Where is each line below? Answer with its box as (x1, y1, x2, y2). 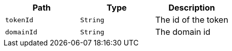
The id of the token (155, 15, 228, 25)
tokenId (5, 16, 33, 24)
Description (168, 3, 215, 13)
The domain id (155, 27, 210, 37)
